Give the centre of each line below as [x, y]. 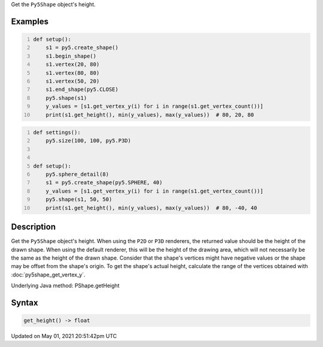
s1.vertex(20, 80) [73, 65]
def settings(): [57, 133]
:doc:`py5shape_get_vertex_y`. [48, 275]
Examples [30, 21]
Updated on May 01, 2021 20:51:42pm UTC [64, 336]
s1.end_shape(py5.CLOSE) [82, 89]
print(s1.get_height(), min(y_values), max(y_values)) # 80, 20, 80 [150, 115]
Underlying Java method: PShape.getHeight [65, 286]
